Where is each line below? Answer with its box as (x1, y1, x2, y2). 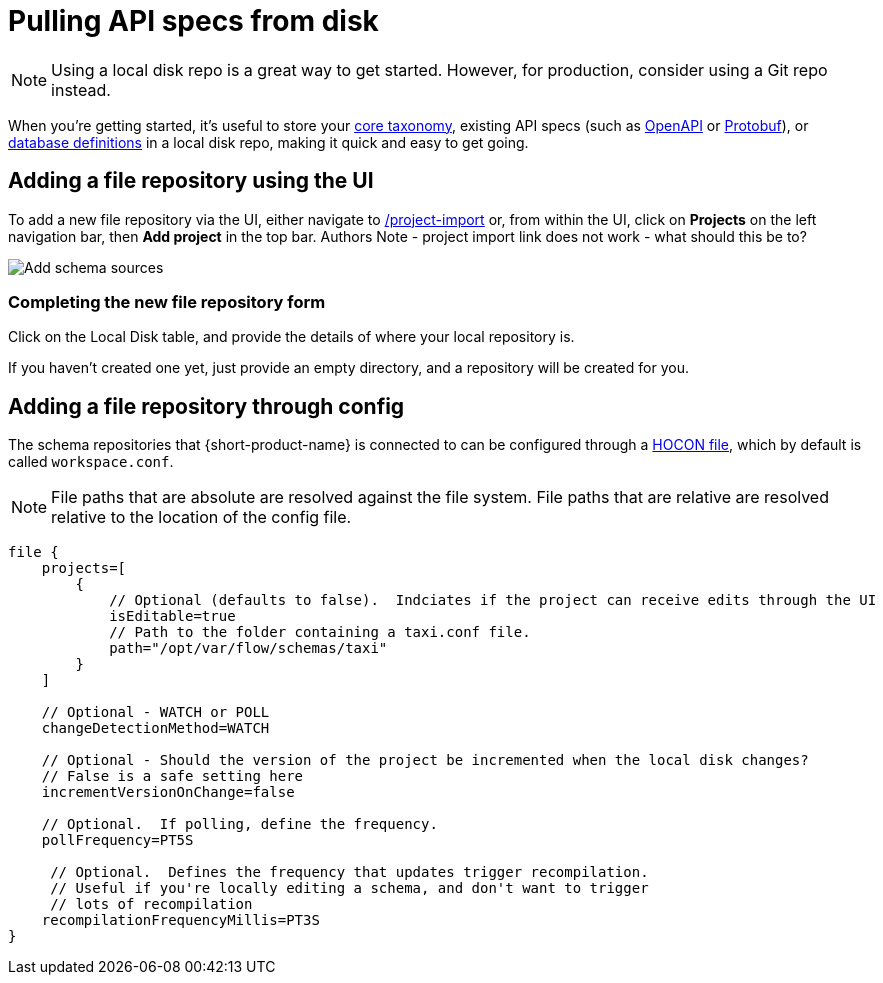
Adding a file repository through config (8, 393, 405, 419)
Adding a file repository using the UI (8, 168, 374, 194)
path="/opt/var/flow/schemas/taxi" (109, 640, 388, 657)
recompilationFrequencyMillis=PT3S (41, 912, 320, 929)
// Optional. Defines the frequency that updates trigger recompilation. (50, 864, 649, 881)
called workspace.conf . (8, 453, 174, 471)
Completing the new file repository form (8, 291, 326, 312)
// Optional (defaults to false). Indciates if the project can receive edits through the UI (109, 592, 877, 609)
